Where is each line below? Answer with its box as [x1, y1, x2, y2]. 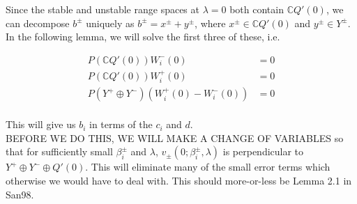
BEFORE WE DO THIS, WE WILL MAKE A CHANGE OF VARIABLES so [6, 130, 344, 145]
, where [195, 15, 226, 30]
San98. [6, 187, 34, 201]
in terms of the [89, 117, 153, 132]
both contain [229, 2, 284, 16]
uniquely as [86, 15, 135, 30]
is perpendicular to [222, 144, 304, 159]
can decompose [6, 15, 70, 30]
